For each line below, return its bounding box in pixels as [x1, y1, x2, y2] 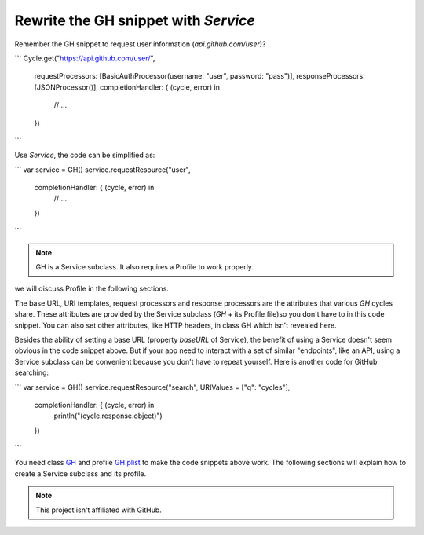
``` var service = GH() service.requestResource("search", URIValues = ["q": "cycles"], [14, 382, 291, 392]
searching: [14, 368, 49, 377]
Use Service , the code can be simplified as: [14, 150, 155, 160]
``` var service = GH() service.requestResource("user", [14, 165, 191, 174]
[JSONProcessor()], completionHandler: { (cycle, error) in [34, 82, 220, 92]
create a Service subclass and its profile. [14, 468, 147, 478]
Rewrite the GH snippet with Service [14, 12, 255, 29]
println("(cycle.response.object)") [53, 411, 163, 420]
